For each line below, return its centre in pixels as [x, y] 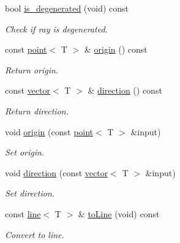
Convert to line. [35, 234]
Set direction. [30, 193]
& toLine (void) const [119, 213]
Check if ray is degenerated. [56, 28]
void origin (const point [49, 131]
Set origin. [25, 152]
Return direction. [37, 110]
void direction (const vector [57, 172]
